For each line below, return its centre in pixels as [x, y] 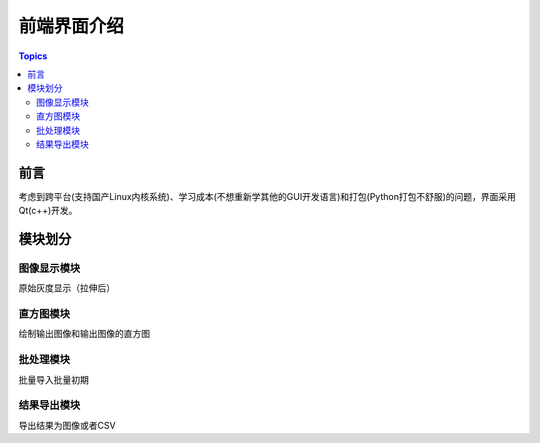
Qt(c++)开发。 [48, 211]
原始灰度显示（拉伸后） [66, 288]
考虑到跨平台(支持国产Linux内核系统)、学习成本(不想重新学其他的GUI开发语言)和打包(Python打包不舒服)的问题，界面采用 [267, 196]
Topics [33, 56]
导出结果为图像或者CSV [67, 425]
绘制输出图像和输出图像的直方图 [84, 334]
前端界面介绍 [71, 26]
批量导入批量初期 [53, 379]
